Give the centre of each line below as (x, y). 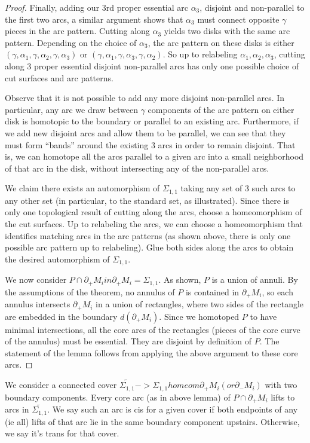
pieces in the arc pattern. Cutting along (77, 31)
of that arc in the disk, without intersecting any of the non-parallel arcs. (137, 168)
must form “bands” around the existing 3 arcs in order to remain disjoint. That (150, 144)
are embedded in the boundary (61, 316)
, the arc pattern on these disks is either (221, 42)
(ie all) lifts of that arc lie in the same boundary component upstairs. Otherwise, (152, 421)
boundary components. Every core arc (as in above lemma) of (118, 397)
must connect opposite (238, 19)
